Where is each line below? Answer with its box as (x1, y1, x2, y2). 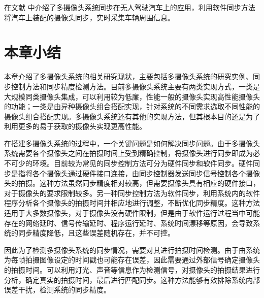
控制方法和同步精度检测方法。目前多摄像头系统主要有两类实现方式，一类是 (11, 81, 260, 91)
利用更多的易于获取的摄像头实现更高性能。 (4, 121, 146, 131)
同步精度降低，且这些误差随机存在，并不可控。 (18, 227, 175, 238)
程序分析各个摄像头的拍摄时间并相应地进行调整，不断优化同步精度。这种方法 (4, 197, 260, 208)
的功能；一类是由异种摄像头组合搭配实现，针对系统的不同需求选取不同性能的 (4, 101, 260, 112)
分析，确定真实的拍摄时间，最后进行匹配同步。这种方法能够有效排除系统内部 (4, 274, 260, 285)
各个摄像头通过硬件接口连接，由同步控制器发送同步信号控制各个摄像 (32, 168, 260, 178)
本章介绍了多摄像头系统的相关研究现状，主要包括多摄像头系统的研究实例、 (4, 71, 253, 82)
